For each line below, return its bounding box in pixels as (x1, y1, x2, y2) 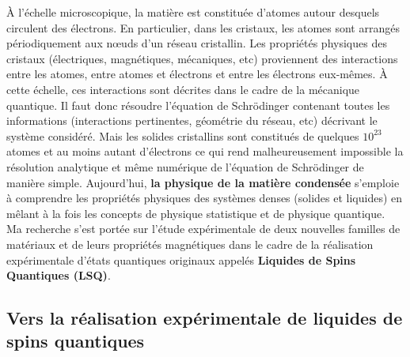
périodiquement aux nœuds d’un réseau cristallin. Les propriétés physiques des (6, 35, 387, 51)
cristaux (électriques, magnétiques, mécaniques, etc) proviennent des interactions (6, 50, 398, 66)
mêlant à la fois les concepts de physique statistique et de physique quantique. (6, 205, 385, 221)
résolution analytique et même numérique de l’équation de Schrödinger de (6, 158, 364, 175)
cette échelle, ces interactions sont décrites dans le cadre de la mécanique (6, 81, 360, 97)
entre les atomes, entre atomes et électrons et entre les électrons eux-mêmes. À (6, 66, 388, 82)
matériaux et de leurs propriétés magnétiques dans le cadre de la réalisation (6, 235, 374, 252)
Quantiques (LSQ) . (6, 267, 111, 284)
